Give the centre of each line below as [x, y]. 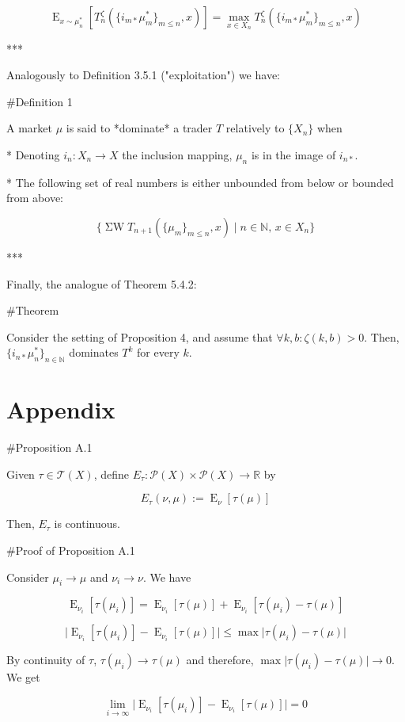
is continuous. [87, 523]
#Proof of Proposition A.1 [71, 550]
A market [29, 128]
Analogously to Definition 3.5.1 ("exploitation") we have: [143, 75]
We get [23, 677]
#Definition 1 [40, 101]
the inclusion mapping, [177, 155]
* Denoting [33, 155]
